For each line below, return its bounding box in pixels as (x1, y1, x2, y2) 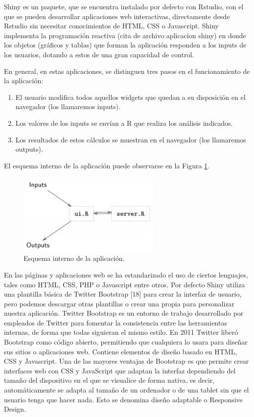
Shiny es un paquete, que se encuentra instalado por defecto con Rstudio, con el (4, 1, 244, 11)
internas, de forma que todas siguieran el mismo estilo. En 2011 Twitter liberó (4, 327, 238, 337)
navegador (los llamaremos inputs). (15, 101, 121, 112)
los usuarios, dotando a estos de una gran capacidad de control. (4, 49, 194, 59)
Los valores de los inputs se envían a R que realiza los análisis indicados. (15, 117, 233, 128)
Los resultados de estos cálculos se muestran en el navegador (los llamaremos (15, 134, 246, 144)
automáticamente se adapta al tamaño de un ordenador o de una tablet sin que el (4, 385, 249, 395)
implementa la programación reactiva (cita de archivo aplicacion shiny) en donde (4, 30, 246, 40)
